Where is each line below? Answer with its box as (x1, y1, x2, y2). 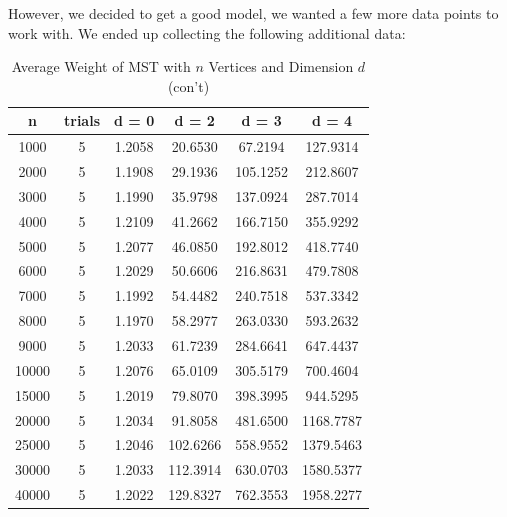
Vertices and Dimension (208, 56, 354, 77)
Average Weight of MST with (11, 56, 191, 77)
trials (64, 110, 101, 131)
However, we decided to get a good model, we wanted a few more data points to (8, 3, 499, 23)
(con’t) (167, 75, 210, 96)
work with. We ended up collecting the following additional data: (8, 22, 406, 43)
